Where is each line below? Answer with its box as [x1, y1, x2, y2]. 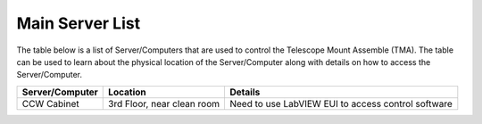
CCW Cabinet [21, 97, 79, 110]
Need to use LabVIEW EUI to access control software [229, 97, 453, 110]
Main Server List [16, 13, 141, 33]
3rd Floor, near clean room [108, 97, 220, 110]
